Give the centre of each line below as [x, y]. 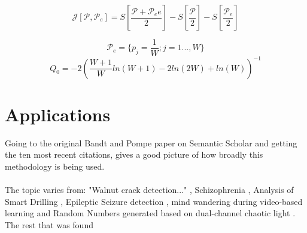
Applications [58, 114]
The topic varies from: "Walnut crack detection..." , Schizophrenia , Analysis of [149, 190]
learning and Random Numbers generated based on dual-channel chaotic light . [150, 213]
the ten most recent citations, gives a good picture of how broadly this [134, 154]
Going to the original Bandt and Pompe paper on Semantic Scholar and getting [151, 142]
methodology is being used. [55, 166]
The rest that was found [49, 224]
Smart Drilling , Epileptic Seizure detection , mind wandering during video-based [154, 201]
